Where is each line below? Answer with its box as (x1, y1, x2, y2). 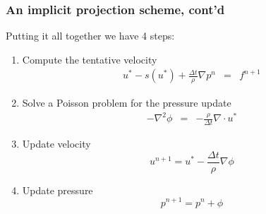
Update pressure (22, 182, 93, 197)
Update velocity (22, 136, 91, 151)
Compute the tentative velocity (22, 52, 157, 66)
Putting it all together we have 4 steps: (6, 28, 175, 43)
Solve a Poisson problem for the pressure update (22, 95, 231, 110)
